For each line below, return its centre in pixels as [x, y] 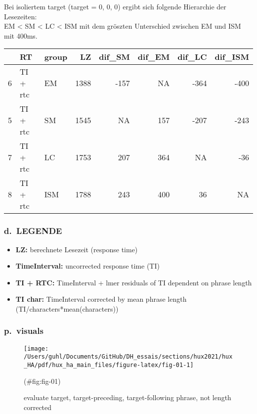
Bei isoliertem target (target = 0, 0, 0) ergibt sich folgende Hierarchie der [115, 6]
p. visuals [24, 331]
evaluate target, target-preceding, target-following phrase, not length [128, 397]
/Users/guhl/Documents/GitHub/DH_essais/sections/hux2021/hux [128, 357]
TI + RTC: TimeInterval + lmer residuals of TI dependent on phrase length [134, 282]
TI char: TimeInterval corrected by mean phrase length [101, 299]
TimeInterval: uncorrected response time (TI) [87, 266]
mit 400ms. [21, 35]
